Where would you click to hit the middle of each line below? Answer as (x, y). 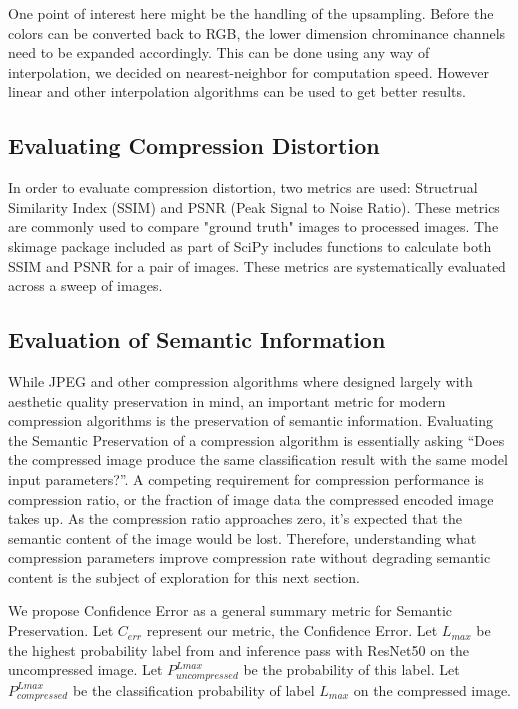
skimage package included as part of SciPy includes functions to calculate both (250, 245)
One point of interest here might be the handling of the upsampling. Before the (251, 13)
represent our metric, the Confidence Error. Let (292, 630)
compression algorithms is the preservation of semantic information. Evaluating (251, 420)
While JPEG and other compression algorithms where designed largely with (240, 380)
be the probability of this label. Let (351, 669)
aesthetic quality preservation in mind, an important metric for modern (227, 400)
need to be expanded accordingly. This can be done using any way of (219, 52)
